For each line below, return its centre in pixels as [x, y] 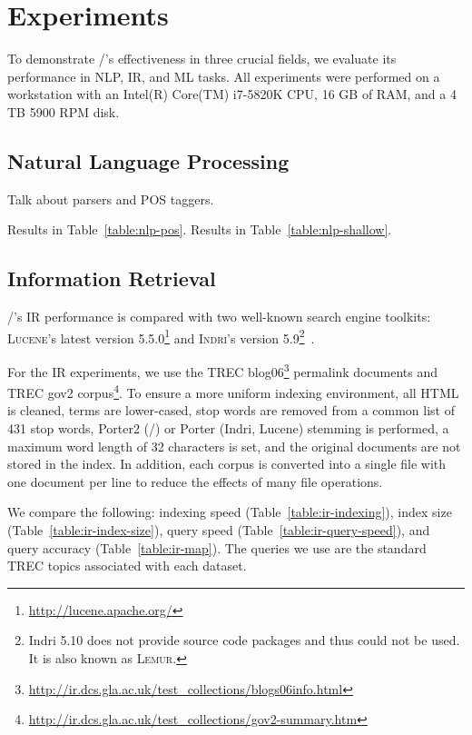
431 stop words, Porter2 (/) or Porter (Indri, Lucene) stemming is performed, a [228, 428]
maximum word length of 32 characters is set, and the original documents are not [234, 446]
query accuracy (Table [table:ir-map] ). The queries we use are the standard [217, 547]
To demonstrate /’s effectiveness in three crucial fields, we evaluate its [202, 59]
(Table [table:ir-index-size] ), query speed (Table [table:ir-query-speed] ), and [219, 530]
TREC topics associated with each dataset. [127, 566]
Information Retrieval [112, 278]
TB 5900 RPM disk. [64, 111]
